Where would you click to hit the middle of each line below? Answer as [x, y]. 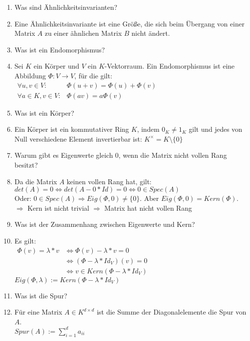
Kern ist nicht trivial [58, 207]
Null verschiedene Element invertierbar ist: [78, 138]
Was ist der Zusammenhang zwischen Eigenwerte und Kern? [105, 224]
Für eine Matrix [38, 312]
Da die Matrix [36, 181]
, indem [148, 129]
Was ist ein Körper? [44, 112]
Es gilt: [25, 240]
